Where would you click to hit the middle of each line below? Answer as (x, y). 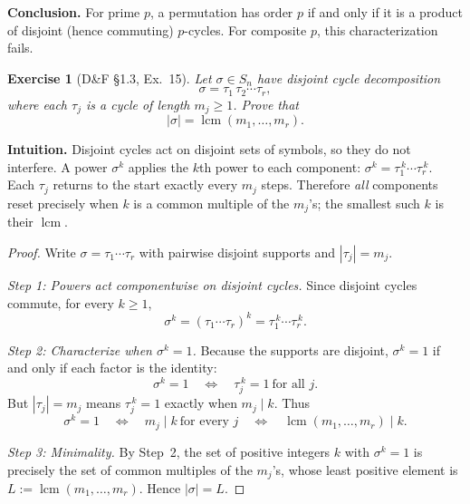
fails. (20, 48)
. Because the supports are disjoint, (290, 349)
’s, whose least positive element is (365, 469)
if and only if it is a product (385, 12)
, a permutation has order (222, 12)
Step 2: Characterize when (80, 349)
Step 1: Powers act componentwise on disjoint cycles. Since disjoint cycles (212, 284)
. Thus (292, 403)
